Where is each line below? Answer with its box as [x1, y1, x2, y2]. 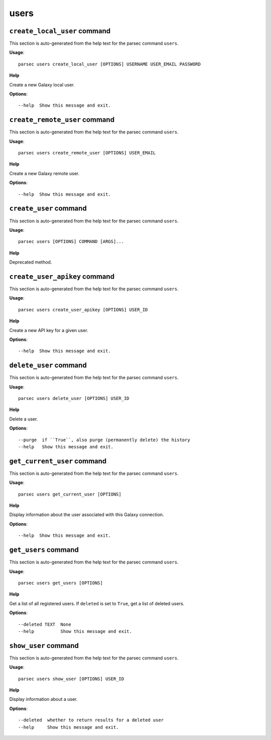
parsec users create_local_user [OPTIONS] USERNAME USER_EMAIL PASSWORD [18, 61, 201, 67]
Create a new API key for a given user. [9, 327, 89, 333]
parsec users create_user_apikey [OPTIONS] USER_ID [18, 307, 148, 312]
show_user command [9, 641, 79, 650]
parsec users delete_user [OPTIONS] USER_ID [18, 395, 130, 401]
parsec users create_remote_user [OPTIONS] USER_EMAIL [18, 150, 156, 156]
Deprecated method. [9, 259, 52, 265]
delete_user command [9, 361, 87, 370]
